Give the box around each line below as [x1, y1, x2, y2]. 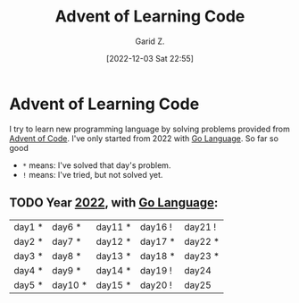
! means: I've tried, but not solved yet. [21, 169, 163, 180]
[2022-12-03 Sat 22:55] [105, 53, 195, 63]
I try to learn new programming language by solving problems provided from [9, 123, 290, 134]
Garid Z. [135, 36, 165, 46]
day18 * [139, 249, 176, 262]
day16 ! [139, 221, 172, 233]
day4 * [13, 264, 44, 276]
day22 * [184, 235, 220, 248]
